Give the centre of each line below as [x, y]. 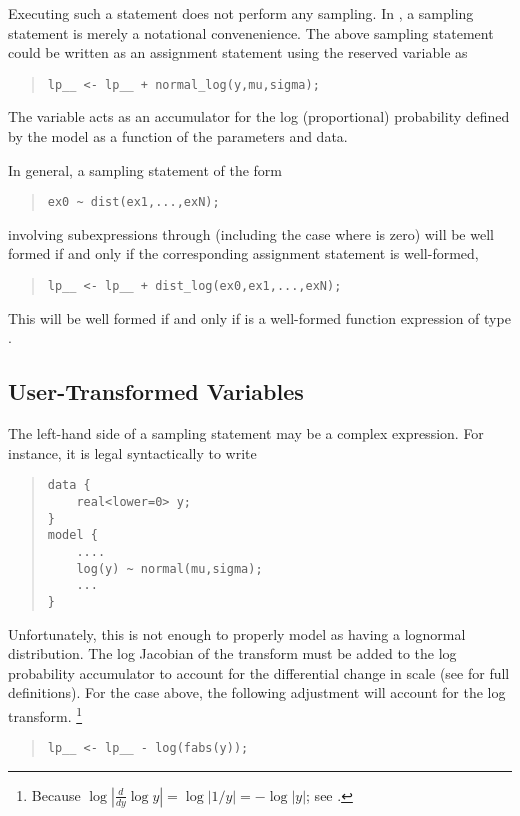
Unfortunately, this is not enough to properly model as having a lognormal [237, 633]
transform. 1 [45, 714]
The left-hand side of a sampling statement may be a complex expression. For [246, 433]
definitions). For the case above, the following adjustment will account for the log [257, 692]
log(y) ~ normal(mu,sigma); [169, 568]
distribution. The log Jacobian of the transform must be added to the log [232, 653]
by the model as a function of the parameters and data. [178, 136]
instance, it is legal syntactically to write [132, 452]
